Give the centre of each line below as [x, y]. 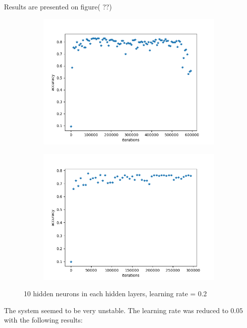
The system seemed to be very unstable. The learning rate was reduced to [116, 310]
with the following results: [43, 320]
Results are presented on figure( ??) [58, 6]
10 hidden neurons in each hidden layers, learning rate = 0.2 [115, 294]
